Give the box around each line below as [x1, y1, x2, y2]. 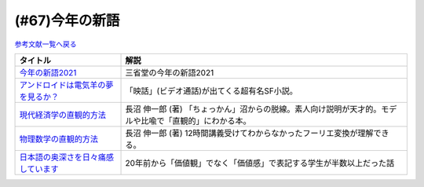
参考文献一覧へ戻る [14, 39, 77, 49]
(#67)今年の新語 [14, 12, 120, 29]
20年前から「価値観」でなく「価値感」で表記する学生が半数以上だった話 [125, 157, 395, 168]
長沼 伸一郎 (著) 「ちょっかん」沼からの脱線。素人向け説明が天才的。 [125, 103, 382, 114]
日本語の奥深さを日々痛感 [19, 152, 114, 163]
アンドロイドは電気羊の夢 [19, 79, 114, 90]
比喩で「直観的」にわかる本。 [141, 115, 251, 126]
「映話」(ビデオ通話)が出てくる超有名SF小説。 [125, 85, 298, 96]
